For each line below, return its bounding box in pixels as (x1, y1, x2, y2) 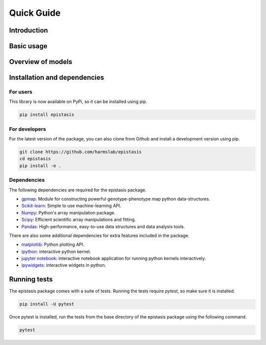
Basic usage (9, 42, 48, 50)
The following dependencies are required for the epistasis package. (9, 187, 147, 193)
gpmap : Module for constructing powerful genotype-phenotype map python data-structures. (21, 196, 210, 202)
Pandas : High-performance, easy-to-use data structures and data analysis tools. (21, 223, 185, 229)
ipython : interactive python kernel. (21, 248, 91, 254)
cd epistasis (19, 156, 51, 162)
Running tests (9, 275, 53, 283)
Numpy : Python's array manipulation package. (21, 209, 116, 215)
